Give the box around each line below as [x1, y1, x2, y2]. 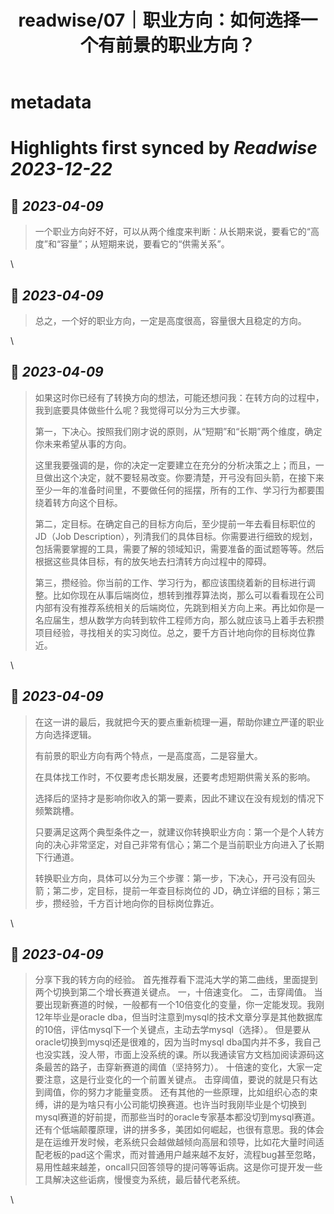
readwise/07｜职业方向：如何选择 [18, 9, 301, 32]
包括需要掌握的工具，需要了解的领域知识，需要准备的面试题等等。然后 [34, 542, 325, 555]
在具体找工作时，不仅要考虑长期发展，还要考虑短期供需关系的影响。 [34, 771, 316, 783]
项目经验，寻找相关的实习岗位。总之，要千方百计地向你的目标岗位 [34, 626, 307, 638]
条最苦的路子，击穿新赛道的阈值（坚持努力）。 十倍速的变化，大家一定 [34, 1061, 323, 1073]
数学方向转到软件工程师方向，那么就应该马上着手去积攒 [96, 614, 325, 626]
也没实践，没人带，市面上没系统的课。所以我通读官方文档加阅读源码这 [34, 1049, 325, 1061]
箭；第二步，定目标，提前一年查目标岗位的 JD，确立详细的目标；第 [34, 884, 312, 896]
